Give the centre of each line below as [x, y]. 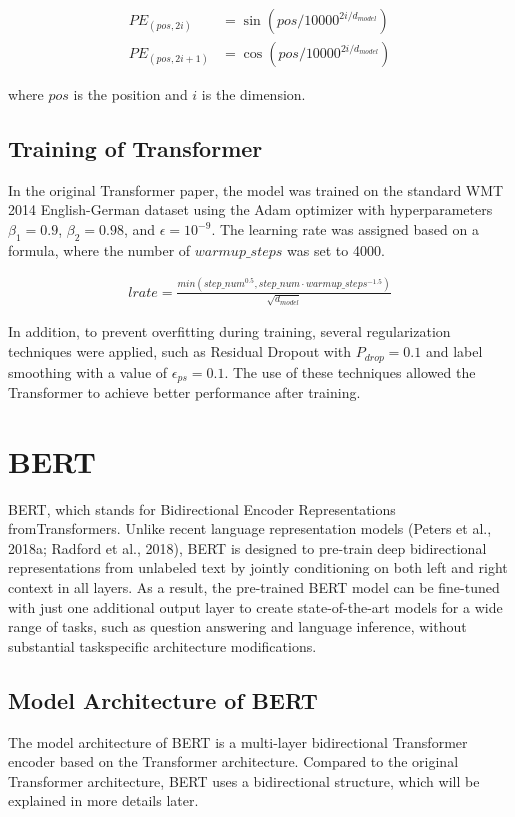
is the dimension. [253, 94]
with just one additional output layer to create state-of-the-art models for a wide [255, 606]
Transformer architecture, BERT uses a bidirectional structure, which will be [244, 780]
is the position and [130, 94]
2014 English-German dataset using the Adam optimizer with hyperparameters [250, 209]
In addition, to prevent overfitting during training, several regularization [229, 331]
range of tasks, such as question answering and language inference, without [237, 626]
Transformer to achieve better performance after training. [184, 391]
